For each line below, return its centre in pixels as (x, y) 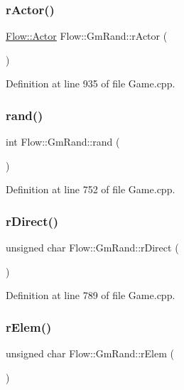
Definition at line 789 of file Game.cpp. (91, 295)
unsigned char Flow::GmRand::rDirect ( (92, 248)
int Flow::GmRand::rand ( (63, 142)
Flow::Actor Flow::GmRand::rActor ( (87, 36)
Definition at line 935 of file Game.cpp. (91, 83)
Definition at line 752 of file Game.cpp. (91, 189)
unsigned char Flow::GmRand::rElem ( (90, 353)
